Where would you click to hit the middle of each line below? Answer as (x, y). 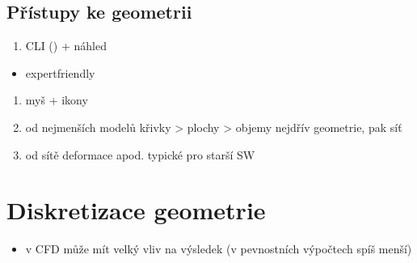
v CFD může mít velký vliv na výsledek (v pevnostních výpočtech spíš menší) (219, 249)
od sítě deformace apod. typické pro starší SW (140, 154)
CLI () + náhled (66, 46)
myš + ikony (57, 100)
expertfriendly (60, 72)
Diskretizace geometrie (136, 210)
